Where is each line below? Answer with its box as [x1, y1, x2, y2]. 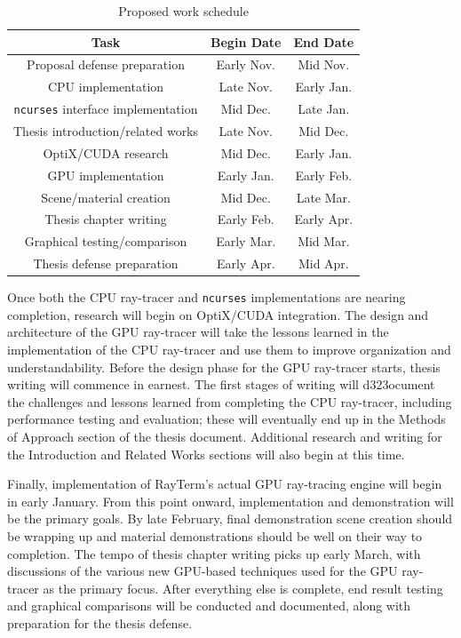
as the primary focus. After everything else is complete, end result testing [43, 578, 443, 597]
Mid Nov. [298, 55, 350, 74]
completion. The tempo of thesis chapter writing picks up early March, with [7, 544, 421, 562]
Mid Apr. [298, 254, 349, 273]
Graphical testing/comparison [24, 232, 187, 251]
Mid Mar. [298, 232, 350, 251]
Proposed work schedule [118, 2, 249, 20]
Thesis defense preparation [33, 254, 179, 273]
